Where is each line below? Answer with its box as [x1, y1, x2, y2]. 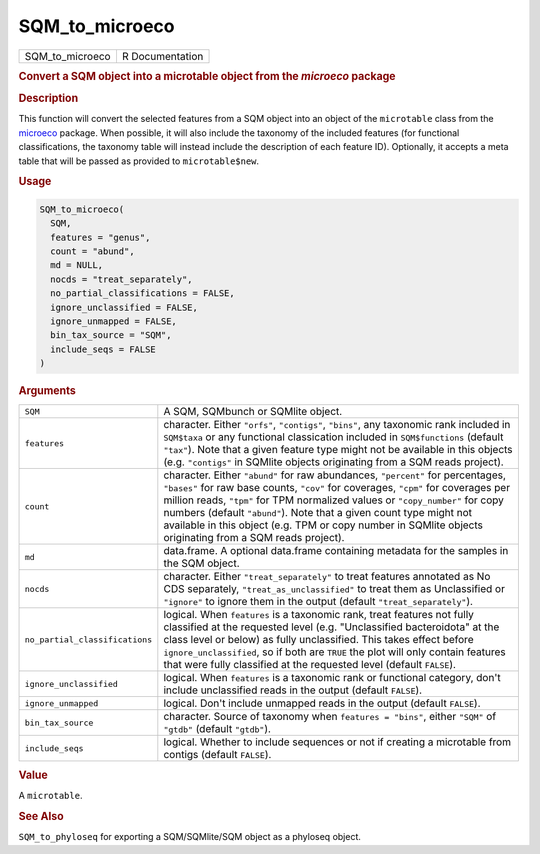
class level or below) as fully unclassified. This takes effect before [163, 633, 474, 647]
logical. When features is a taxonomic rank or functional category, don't [163, 671, 501, 685]
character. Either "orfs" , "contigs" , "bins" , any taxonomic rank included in [163, 418, 511, 432]
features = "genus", [50, 231, 151, 243]
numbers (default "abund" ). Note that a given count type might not [163, 506, 473, 520]
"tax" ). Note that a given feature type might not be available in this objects [163, 443, 514, 457]
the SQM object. [163, 556, 240, 570]
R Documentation [121, 49, 204, 63]
